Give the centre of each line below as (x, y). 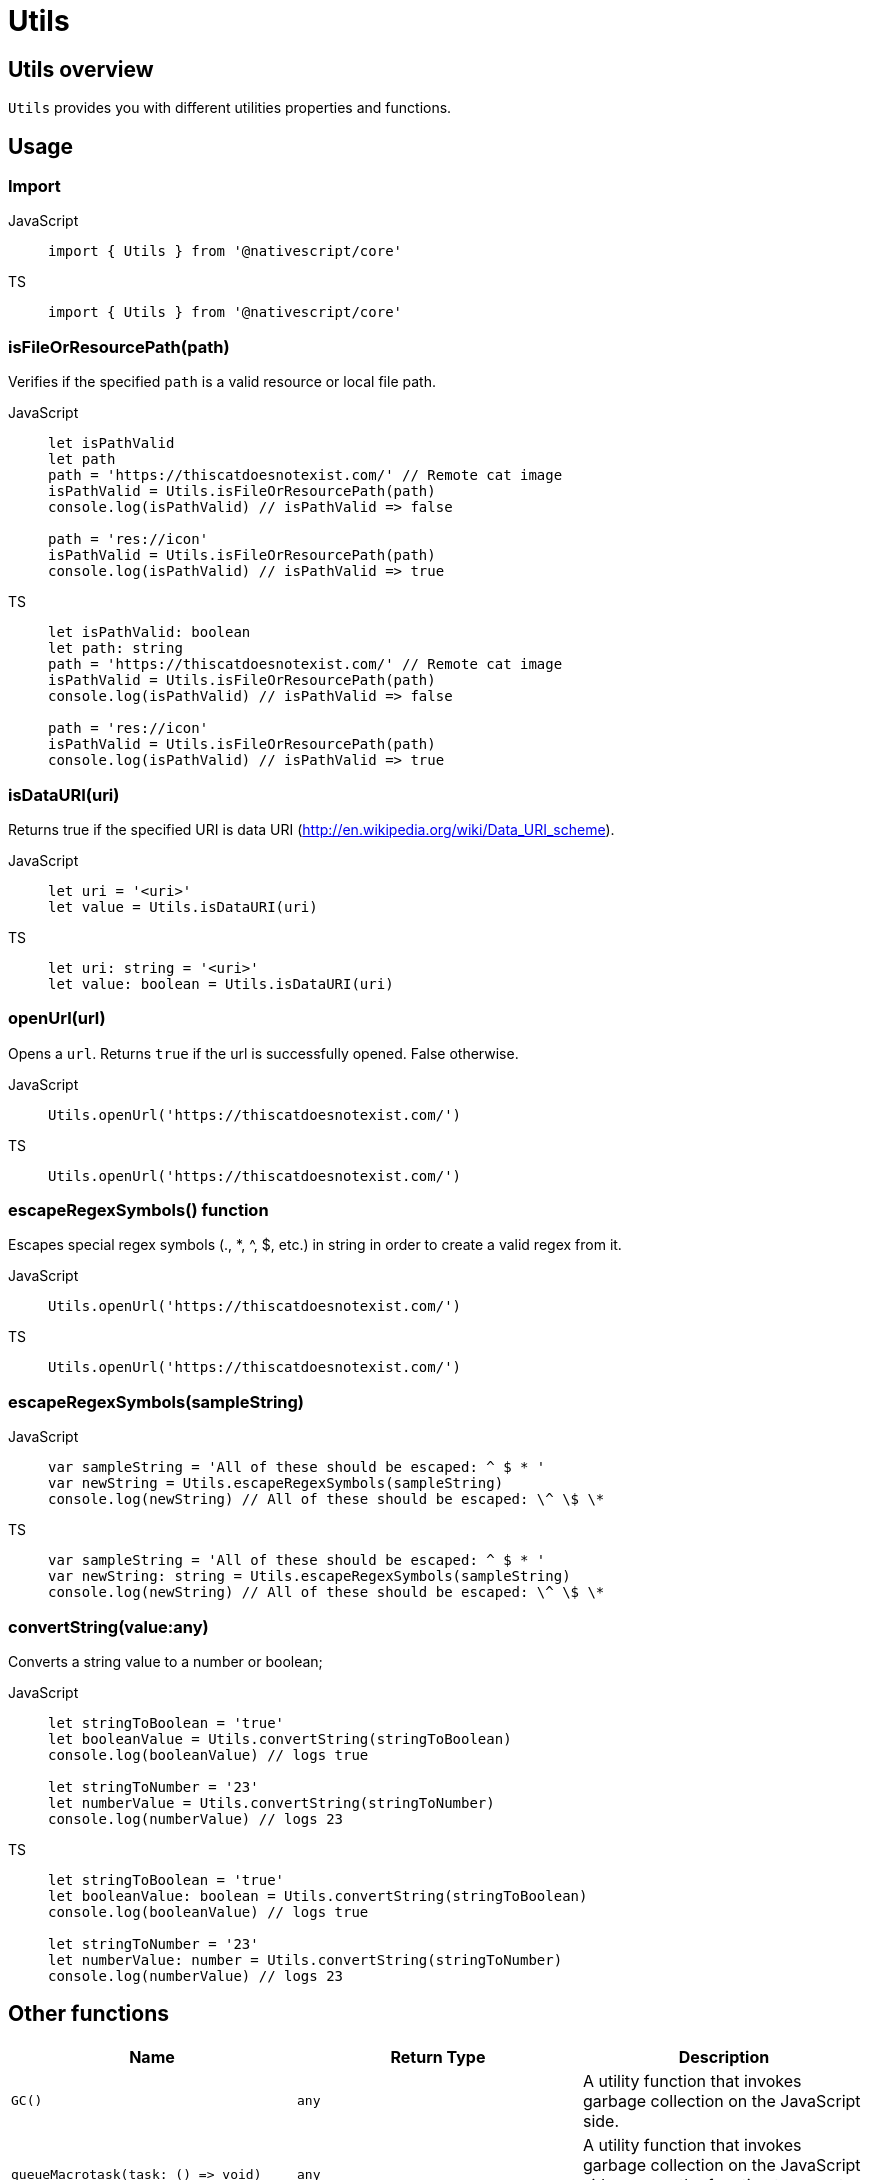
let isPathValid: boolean (149, 632)
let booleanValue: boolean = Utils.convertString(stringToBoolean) (318, 1895)
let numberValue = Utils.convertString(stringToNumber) (271, 1802)
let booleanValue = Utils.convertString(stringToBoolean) (280, 1738)
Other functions (88, 2014)
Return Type (438, 2056)
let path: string (115, 648)
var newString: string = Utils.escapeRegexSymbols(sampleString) (309, 1576)
